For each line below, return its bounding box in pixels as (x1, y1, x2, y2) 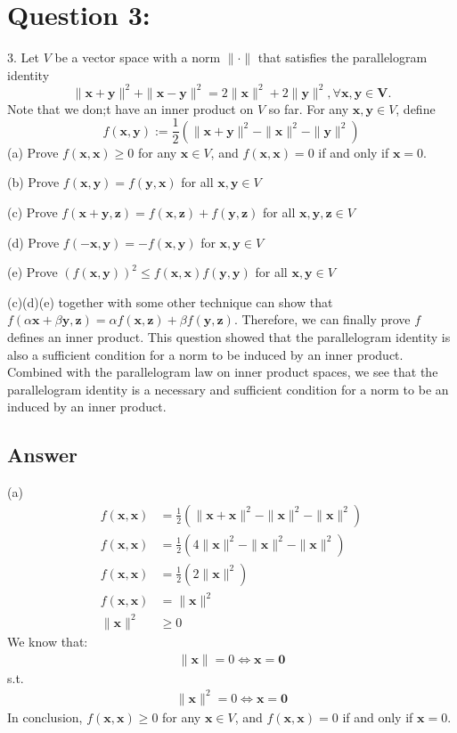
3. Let (7, 48, 39, 67)
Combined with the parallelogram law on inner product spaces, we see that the (7, 362, 438, 381)
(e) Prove (7, 263, 58, 281)
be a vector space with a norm (54, 48, 221, 67)
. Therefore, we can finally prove (233, 310, 411, 329)
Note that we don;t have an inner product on (7, 99, 254, 118)
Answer (7, 441, 78, 468)
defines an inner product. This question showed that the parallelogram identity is (7, 328, 451, 346)
